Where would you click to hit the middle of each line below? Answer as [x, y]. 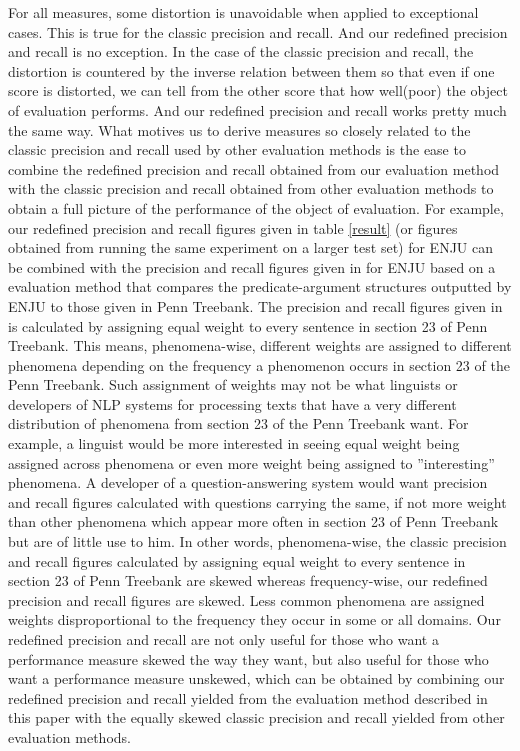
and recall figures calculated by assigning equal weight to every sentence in [237, 560]
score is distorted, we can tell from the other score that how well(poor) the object [258, 90]
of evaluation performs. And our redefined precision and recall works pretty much [257, 109]
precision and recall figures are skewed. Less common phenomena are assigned [246, 599]
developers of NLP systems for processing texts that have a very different [232, 403]
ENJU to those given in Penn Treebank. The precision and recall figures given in [255, 305]
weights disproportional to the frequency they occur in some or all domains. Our [254, 619]
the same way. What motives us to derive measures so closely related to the [239, 129]
